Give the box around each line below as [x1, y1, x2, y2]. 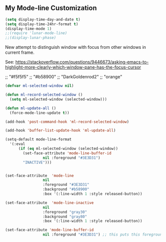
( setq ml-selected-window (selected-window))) [9, 97, 107, 102]
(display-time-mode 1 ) [5, 26, 52, 31]
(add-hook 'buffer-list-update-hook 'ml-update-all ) [5, 128, 116, 133]
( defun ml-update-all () [5, 105, 56, 110]
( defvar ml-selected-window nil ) [5, 83, 74, 88]
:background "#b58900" [42, 187, 90, 192]
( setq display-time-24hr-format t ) [5, 22, 79, 27]
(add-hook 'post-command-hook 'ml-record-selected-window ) [5, 119, 129, 124]
